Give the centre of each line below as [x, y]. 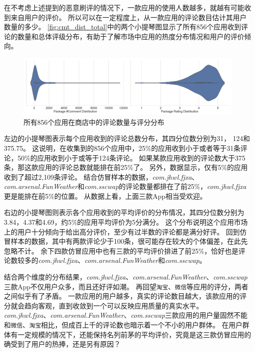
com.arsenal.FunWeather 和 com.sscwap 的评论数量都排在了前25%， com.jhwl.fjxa [125, 186]
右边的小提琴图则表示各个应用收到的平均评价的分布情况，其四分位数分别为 [124, 212]
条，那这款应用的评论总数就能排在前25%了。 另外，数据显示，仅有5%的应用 [126, 167]
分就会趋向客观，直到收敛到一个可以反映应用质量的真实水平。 [103, 305]
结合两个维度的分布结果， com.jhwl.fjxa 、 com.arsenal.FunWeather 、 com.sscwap [126, 277]
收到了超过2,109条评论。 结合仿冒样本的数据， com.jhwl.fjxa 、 [101, 176]
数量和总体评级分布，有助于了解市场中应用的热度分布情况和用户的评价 [131, 36]
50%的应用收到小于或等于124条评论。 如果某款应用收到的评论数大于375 [131, 157]
